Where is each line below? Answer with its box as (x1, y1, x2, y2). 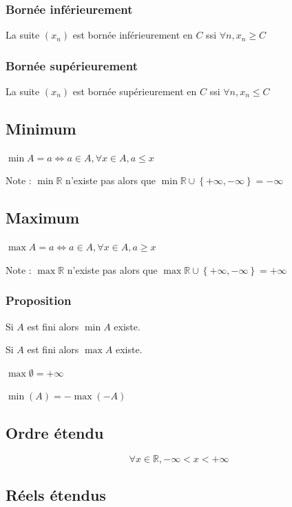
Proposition (6, 292, 72, 309)
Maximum (6, 207, 80, 228)
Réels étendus (6, 484, 106, 505)
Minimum (6, 118, 76, 139)
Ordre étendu (6, 422, 104, 444)
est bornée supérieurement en (72, 84, 197, 99)
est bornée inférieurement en (72, 28, 193, 42)
